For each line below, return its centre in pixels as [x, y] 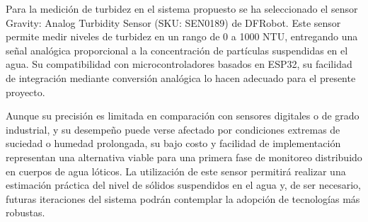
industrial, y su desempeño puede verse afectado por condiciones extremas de [173, 129]
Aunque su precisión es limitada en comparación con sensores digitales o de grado [183, 116]
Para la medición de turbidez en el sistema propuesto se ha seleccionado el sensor [182, 8]
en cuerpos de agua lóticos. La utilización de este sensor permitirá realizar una [176, 171]
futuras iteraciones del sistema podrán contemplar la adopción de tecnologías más [183, 198]
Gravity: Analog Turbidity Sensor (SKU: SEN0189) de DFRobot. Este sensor [173, 22]
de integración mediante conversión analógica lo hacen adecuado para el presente [181, 77]
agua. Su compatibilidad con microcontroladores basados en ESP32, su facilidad [179, 64]
